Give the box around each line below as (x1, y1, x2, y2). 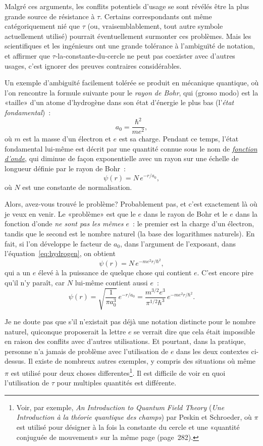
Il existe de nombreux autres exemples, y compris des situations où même (28, 356, 256, 366)
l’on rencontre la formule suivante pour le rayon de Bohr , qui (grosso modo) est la (5, 87, 258, 97)
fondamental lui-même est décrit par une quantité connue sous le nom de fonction (5, 143, 257, 154)
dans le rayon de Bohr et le (143, 208, 228, 219)
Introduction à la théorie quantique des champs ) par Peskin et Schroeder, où (16, 412, 252, 422)
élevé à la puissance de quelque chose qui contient (38, 267, 192, 278)
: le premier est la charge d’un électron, (133, 218, 254, 229)
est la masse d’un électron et (23, 133, 111, 144)
